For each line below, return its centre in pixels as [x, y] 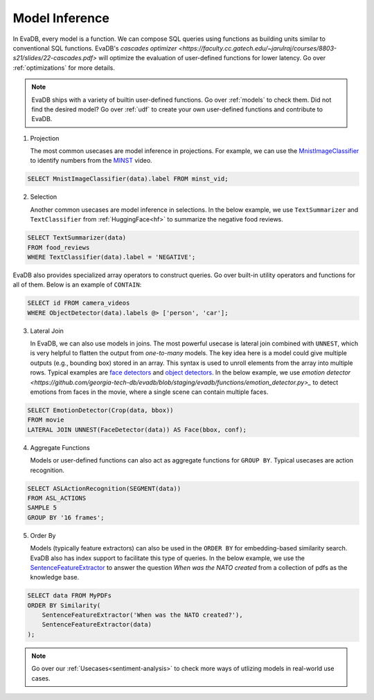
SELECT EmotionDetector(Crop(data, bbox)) [100, 411]
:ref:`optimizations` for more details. [64, 68]
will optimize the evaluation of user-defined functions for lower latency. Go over [212, 58]
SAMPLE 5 [42, 508]
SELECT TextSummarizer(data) [77, 238]
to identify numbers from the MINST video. [91, 161]
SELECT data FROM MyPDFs [70, 596]
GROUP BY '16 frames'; [66, 517]
